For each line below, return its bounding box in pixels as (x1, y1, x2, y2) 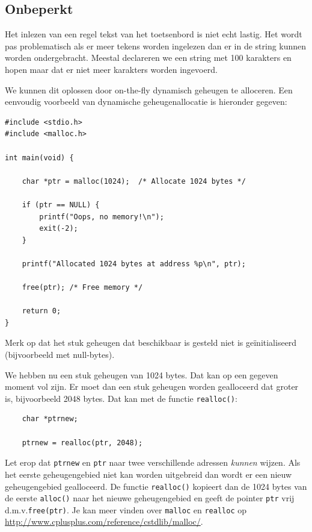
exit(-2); (39, 224, 78, 233)
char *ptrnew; (22, 415, 78, 424)
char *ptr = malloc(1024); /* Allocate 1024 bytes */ (22, 177, 246, 186)
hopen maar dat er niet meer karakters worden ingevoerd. (5, 63, 218, 75)
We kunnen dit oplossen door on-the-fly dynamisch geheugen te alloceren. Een (5, 83, 293, 96)
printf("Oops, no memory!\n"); (39, 212, 164, 221)
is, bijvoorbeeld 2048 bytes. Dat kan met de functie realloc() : (5, 392, 237, 404)
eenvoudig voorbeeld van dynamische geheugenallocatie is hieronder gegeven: (5, 95, 287, 108)
